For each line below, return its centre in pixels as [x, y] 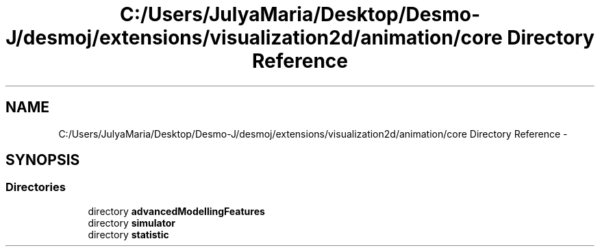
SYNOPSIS [43, 160]
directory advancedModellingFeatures [176, 211]
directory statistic [128, 234]
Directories [36, 187]
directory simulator [132, 223]
